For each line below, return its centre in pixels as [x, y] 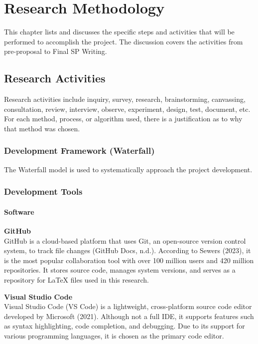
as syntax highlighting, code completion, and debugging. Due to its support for [125, 326]
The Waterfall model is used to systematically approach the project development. [128, 169]
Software [19, 211]
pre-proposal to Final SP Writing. [56, 51]
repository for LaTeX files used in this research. [76, 279]
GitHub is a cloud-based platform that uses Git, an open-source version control [125, 240]
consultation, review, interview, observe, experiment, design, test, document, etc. [127, 109]
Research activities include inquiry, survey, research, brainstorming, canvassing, [125, 99]
